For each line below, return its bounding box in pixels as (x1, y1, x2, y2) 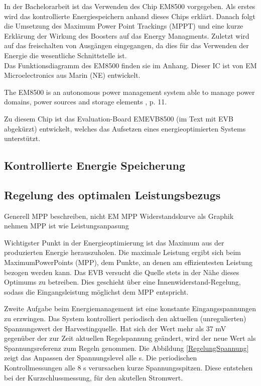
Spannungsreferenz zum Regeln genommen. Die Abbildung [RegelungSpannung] (4, 342, 249, 353)
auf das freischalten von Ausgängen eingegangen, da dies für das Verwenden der (4, 40, 249, 51)
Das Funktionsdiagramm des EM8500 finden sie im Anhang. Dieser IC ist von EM (4, 60, 257, 70)
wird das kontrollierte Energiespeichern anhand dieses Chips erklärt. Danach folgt (4, 11, 255, 21)
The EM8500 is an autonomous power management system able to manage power (4, 86, 255, 97)
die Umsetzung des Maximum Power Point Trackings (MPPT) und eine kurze (4, 21, 243, 31)
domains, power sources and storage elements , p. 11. (4, 96, 167, 107)
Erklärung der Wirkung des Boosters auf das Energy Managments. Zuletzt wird (4, 30, 249, 41)
